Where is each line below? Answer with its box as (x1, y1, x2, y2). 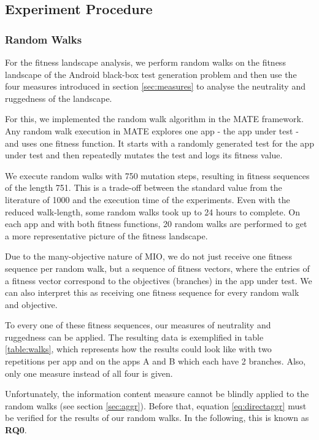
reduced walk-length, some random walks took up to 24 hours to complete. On (5, 205, 300, 218)
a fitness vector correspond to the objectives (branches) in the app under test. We (5, 274, 312, 287)
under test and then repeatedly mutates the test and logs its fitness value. (5, 149, 283, 161)
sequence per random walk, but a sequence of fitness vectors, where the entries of (5, 261, 310, 274)
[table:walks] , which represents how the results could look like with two (5, 342, 272, 355)
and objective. (5, 298, 58, 311)
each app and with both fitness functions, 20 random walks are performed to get (5, 217, 307, 230)
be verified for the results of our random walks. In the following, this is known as (5, 411, 309, 424)
